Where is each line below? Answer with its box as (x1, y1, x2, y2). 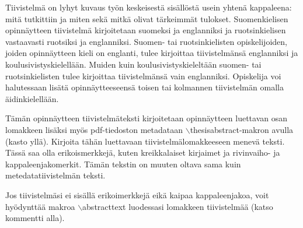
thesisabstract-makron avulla (190, 123, 294, 135)
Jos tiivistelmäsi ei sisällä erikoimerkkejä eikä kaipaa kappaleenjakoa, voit (5, 188, 269, 201)
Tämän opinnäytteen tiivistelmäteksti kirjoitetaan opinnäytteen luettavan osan (5, 112, 288, 124)
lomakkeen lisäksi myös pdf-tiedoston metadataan (5, 123, 183, 135)
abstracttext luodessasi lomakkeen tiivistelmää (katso (82, 200, 273, 212)
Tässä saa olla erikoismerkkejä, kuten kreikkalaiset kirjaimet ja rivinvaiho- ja (5, 146, 280, 159)
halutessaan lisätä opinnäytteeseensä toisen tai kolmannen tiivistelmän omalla (5, 81, 284, 93)
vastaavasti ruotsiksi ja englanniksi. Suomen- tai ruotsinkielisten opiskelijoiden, (5, 35, 287, 47)
